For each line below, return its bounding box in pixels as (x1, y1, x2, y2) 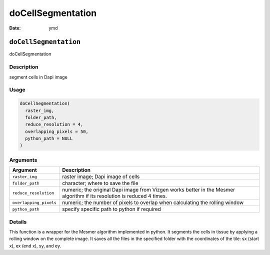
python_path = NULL (25, 135, 73, 141)
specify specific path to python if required (62, 205, 161, 212)
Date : (9, 25, 21, 31)
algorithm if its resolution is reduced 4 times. (62, 192, 167, 199)
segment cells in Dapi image (9, 74, 67, 80)
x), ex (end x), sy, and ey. (9, 242, 61, 248)
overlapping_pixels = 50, (25, 128, 88, 134)
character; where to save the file (62, 180, 138, 187)
